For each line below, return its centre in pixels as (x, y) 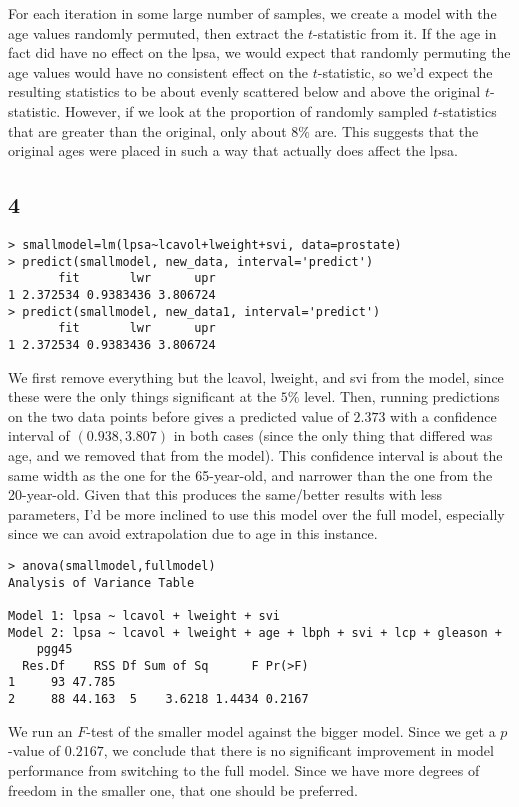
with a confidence (443, 415)
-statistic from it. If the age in (405, 32)
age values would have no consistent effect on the (158, 71)
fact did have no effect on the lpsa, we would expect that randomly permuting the (259, 52)
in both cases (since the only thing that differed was (333, 435)
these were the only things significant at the (142, 396)
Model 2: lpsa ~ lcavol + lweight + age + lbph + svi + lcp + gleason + (255, 632)
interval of (39, 435)
